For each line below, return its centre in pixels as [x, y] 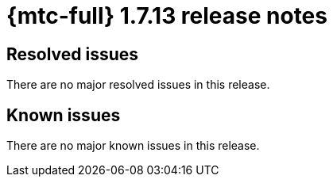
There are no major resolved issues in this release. [138, 85]
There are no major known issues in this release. [133, 146]
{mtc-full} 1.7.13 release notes [167, 16]
